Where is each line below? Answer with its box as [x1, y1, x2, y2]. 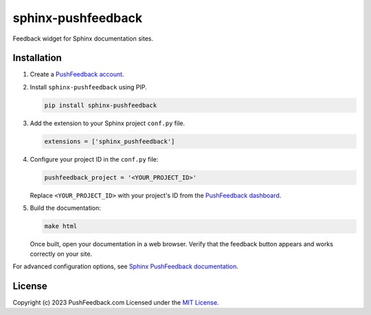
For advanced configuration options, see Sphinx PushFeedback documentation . [12, 262, 238, 270]
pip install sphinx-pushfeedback [44, 101, 157, 109]
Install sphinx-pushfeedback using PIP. [30, 83, 147, 91]
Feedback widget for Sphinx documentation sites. [12, 34, 154, 43]
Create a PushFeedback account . [30, 70, 124, 78]
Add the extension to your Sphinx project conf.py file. [30, 119, 185, 127]
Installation [12, 52, 62, 64]
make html [44, 222, 78, 230]
